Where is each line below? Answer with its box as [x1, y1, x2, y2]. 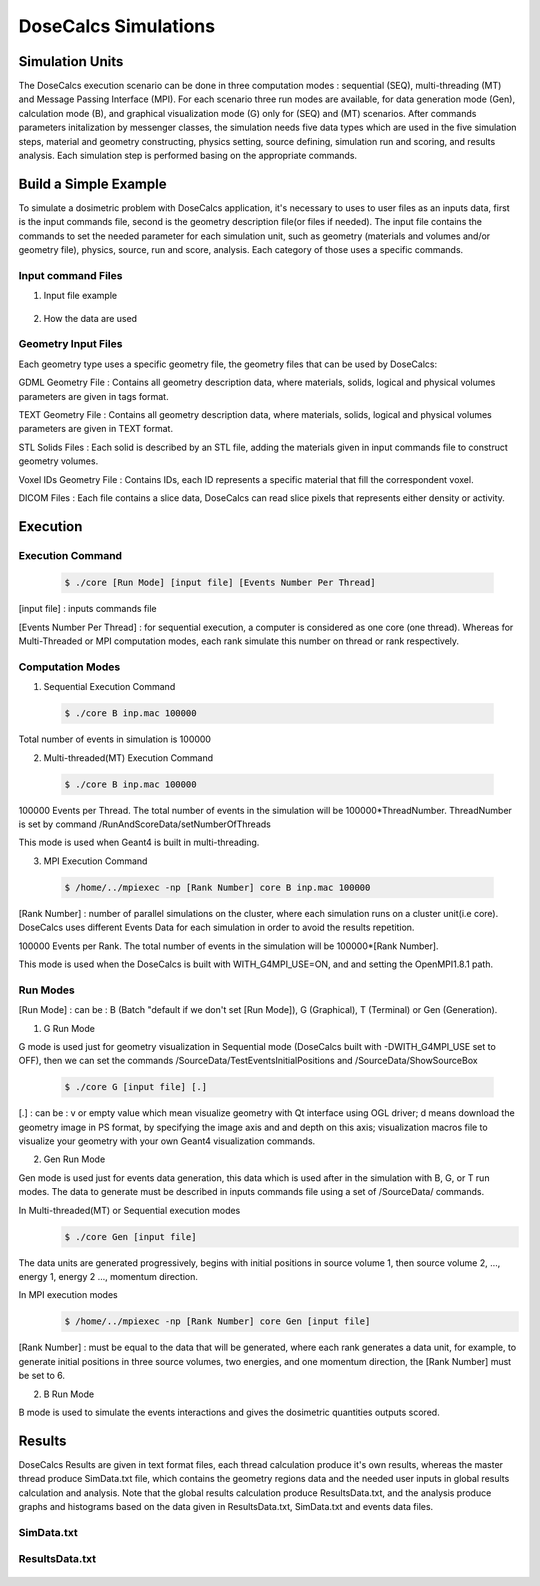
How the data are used [43, 312, 138, 324]
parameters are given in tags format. [18, 390, 169, 402]
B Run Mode [43, 1388, 95, 1400]
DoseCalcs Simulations [18, 15, 215, 37]
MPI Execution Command [43, 855, 148, 867]
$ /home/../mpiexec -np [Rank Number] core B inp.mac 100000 [64, 881, 371, 893]
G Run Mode [43, 1022, 95, 1034]
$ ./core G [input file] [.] [64, 1081, 208, 1093]
